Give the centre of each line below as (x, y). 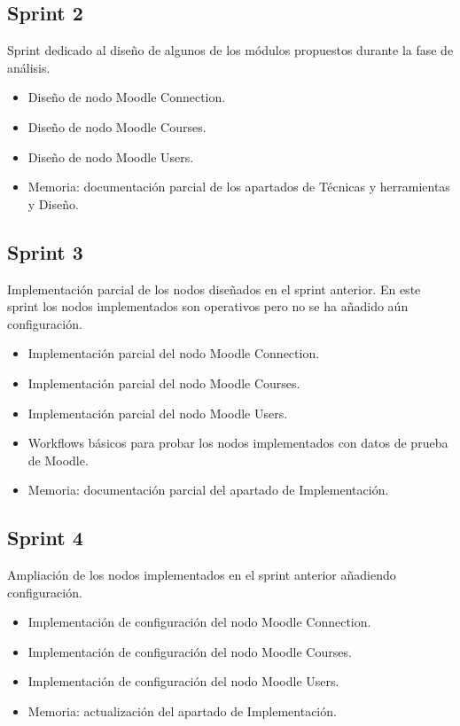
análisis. (29, 67)
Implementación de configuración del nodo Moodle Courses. (190, 651)
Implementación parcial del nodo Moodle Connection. (174, 353)
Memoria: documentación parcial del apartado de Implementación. (208, 490)
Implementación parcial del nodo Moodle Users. (158, 413)
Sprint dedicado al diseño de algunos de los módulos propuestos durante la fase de (230, 50)
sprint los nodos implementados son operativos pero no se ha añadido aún (208, 306)
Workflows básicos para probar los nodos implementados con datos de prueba (238, 443)
